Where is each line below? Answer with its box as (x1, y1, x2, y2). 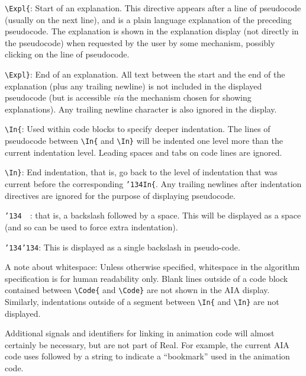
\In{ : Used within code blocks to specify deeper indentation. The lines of (5, 123, 270, 135)
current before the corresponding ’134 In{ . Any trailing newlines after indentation (5, 178, 302, 190)
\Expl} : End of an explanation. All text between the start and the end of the (5, 68, 285, 81)
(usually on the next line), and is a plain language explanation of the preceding (5, 13, 292, 25)
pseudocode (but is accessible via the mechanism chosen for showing (5, 91, 252, 104)
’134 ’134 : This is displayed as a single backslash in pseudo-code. (5, 240, 240, 253)
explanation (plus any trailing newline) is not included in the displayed (5, 79, 262, 92)
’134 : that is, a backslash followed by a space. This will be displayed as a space (5, 209, 301, 221)
